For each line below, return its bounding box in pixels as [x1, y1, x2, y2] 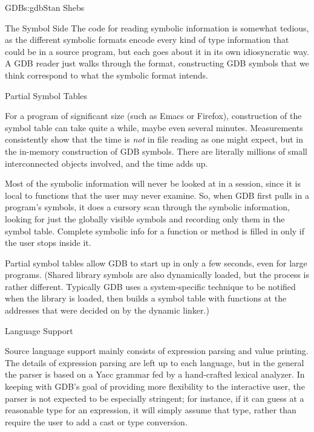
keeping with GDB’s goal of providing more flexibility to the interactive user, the [5, 380, 305, 393]
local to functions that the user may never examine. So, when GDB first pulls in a [5, 189, 309, 201]
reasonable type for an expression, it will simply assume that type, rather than [5, 404, 296, 416]
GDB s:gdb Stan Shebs [5, 1, 85, 13]
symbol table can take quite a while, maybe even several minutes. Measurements [5, 121, 303, 134]
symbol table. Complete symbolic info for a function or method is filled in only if [5, 224, 305, 237]
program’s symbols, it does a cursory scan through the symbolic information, [5, 201, 290, 213]
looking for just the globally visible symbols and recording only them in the [5, 212, 285, 225]
